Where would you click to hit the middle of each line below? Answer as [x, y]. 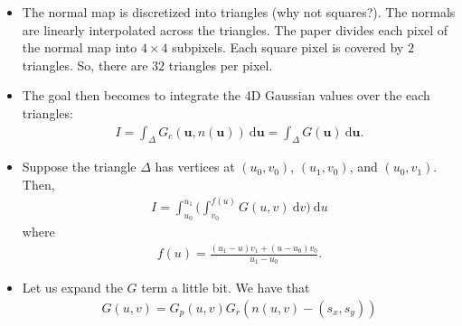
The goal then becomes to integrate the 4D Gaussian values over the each [226, 95]
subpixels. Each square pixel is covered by [288, 47]
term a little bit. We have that [226, 288]
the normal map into [80, 47]
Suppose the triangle [79, 167]
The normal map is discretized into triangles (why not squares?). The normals [239, 12]
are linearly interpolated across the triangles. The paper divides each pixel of [235, 29]
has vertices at [195, 167]
